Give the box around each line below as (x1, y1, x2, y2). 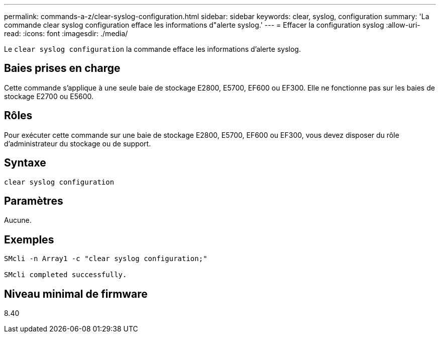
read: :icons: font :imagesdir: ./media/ (4, 29, 128, 38)
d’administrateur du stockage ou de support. (4, 139, 151, 148)
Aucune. (4, 216, 32, 225)
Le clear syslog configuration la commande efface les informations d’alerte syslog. (4, 45, 301, 53)
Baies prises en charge (4, 62, 121, 75)
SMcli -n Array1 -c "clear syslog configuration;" (4, 255, 207, 263)
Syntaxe (4, 156, 46, 170)
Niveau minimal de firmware (4, 287, 148, 300)
